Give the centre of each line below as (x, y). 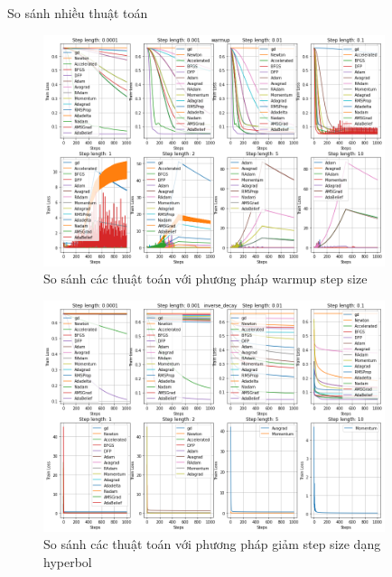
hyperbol (68, 561)
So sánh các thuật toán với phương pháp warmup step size (205, 279)
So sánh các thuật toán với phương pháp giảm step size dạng (212, 544)
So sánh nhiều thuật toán (78, 13)
